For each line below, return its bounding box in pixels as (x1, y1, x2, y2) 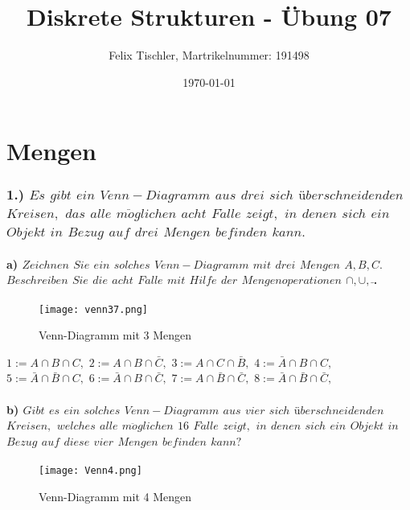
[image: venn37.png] (39, 303, 149, 315)
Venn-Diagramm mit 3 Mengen (39, 327, 192, 343)
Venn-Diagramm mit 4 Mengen (39, 487, 192, 504)
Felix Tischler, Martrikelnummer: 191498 (109, 47, 310, 64)
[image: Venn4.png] (39, 465, 142, 476)
